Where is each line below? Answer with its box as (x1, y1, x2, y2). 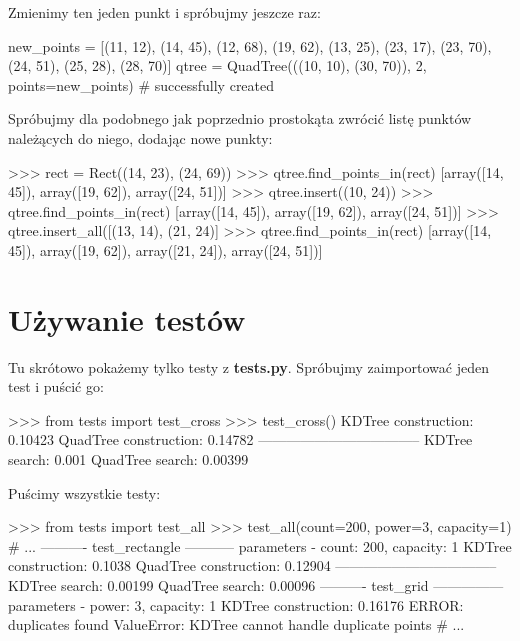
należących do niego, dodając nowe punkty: (8, 127, 273, 148)
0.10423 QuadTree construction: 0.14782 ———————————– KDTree (8, 429, 473, 450)
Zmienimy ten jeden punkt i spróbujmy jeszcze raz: (8, 2, 321, 22)
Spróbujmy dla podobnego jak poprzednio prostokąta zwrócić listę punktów (8, 108, 472, 129)
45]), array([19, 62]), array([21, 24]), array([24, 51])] (8, 239, 323, 260)
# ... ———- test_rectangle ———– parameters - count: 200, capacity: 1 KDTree (8, 535, 512, 556)
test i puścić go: (8, 376, 104, 397)
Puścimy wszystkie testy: (8, 482, 161, 503)
